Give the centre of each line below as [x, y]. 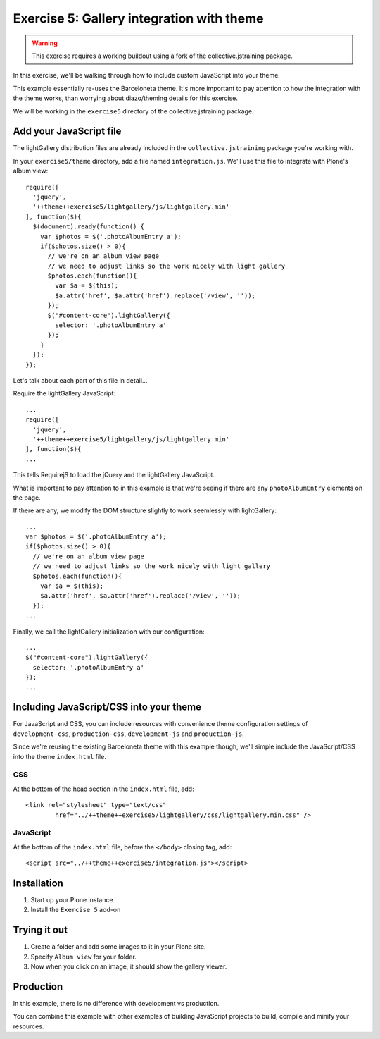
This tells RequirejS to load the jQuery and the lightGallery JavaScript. [114, 475]
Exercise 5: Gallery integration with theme [138, 18]
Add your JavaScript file [67, 131]
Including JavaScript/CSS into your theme [107, 707]
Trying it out [40, 930]
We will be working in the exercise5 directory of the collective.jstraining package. [133, 111]
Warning [45, 43]
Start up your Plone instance [72, 899]
